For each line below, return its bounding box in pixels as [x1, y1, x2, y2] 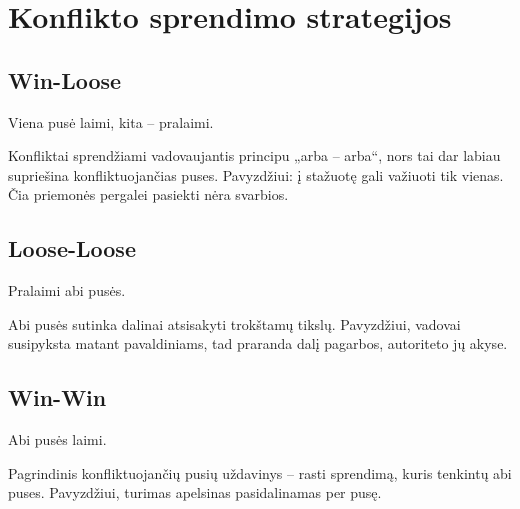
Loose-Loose [8, 233, 136, 264]
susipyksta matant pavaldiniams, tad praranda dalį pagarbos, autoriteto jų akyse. [8, 333, 508, 354]
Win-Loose [8, 64, 122, 95]
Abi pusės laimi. [8, 429, 107, 450]
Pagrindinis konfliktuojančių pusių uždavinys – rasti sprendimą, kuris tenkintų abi [8, 462, 512, 483]
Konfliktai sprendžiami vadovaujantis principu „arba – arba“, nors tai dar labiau [8, 145, 501, 166]
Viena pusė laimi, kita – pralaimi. [8, 111, 214, 132]
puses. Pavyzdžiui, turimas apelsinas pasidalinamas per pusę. [8, 482, 382, 503]
